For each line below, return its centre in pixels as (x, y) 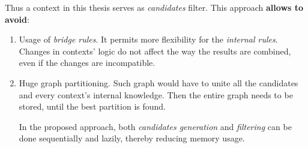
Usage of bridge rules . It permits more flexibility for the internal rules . (148, 39)
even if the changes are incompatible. (87, 63)
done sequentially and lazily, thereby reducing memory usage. (132, 138)
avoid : (17, 19)
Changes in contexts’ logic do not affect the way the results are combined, (155, 51)
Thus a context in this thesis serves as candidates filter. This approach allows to (154, 7)
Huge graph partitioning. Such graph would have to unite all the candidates (159, 82)
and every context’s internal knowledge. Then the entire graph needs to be (156, 94)
